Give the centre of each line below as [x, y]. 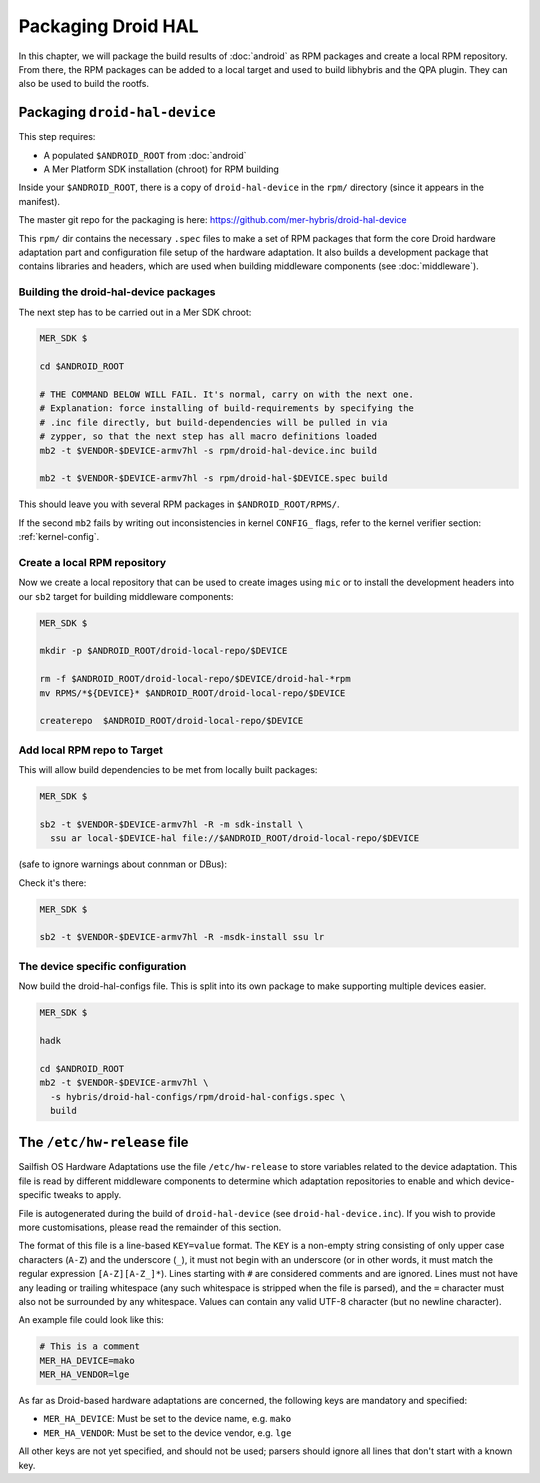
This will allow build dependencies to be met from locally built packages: [168, 770]
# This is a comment [89, 1346]
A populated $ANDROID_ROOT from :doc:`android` [145, 155]
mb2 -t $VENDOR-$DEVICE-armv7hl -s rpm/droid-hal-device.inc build [208, 450]
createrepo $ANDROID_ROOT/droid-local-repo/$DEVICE [171, 721]
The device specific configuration [102, 966]
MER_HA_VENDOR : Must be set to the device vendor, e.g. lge [167, 1432]
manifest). [39, 201]
